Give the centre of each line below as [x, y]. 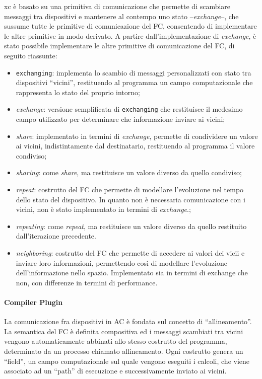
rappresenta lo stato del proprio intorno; [78, 92]
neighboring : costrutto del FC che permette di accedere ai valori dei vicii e [130, 253]
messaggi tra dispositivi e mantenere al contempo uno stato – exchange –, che [121, 16]
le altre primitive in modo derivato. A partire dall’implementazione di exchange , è [130, 35]
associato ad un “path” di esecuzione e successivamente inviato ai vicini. [115, 371]
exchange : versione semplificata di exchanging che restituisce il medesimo [129, 109]
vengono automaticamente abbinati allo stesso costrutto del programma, [116, 341]
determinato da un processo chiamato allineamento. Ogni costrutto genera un [124, 351]
